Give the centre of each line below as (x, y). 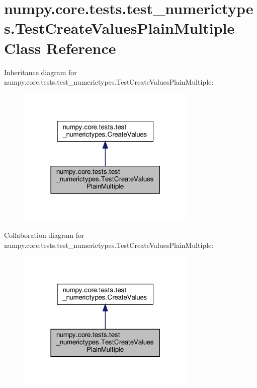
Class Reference (60, 48)
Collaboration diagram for (44, 235)
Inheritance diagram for (40, 72)
